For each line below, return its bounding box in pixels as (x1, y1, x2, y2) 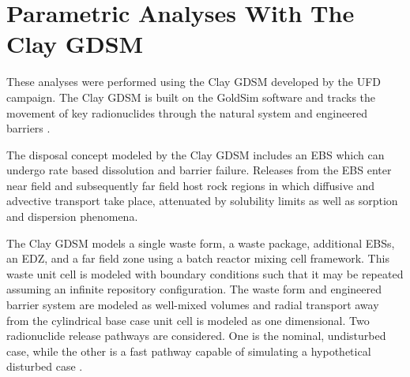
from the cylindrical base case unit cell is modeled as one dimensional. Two (6, 312, 370, 328)
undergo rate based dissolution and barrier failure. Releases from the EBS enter (6, 162, 392, 178)
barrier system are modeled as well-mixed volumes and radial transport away (6, 297, 379, 313)
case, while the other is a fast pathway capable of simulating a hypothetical (6, 342, 371, 359)
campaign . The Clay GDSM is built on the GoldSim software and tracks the (6, 88, 376, 105)
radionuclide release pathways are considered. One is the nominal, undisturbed (6, 327, 386, 344)
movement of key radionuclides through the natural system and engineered (6, 104, 367, 121)
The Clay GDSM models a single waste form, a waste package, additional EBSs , (6, 234, 395, 251)
